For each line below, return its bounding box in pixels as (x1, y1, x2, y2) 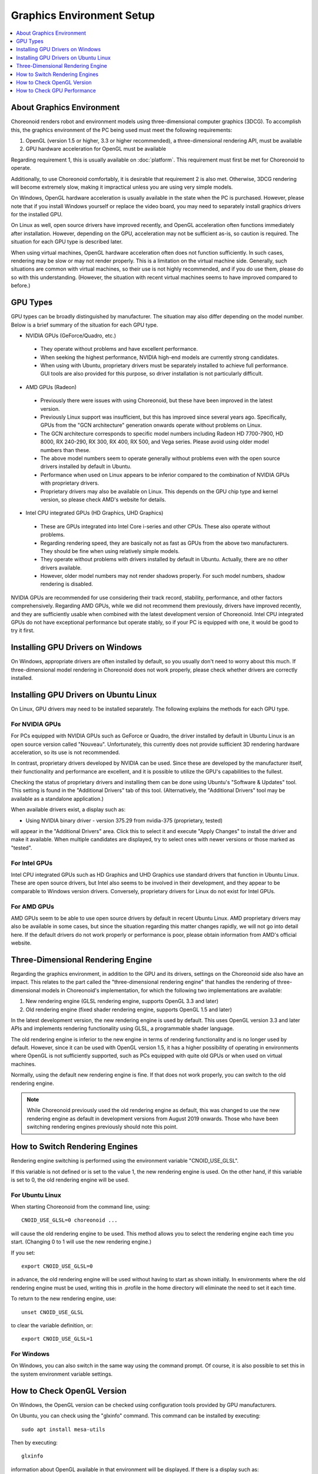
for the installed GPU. (11, 211, 63, 218)
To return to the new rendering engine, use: (11, 1295, 117, 1302)
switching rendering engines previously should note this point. (26, 1123, 178, 1130)
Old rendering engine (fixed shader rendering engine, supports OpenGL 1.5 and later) (25, 1006, 233, 1013)
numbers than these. (40, 446, 91, 453)
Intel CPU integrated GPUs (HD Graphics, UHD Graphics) (25, 509, 164, 516)
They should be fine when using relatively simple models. (40, 547, 180, 554)
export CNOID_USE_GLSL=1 (21, 1335, 93, 1343)
